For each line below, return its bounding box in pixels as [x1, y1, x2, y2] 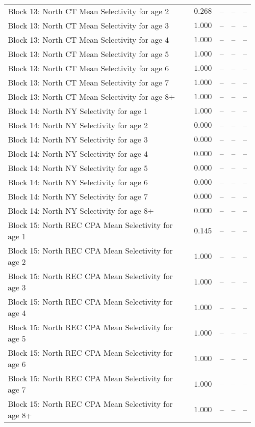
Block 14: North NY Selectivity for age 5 [8, 162, 148, 173]
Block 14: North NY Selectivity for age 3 [8, 134, 148, 145]
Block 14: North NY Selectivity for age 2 [8, 119, 148, 131]
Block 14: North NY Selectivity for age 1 [8, 105, 148, 116]
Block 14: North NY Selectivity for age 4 [8, 148, 148, 159]
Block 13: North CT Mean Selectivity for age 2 [8, 5, 169, 17]
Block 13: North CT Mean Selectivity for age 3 [8, 20, 169, 31]
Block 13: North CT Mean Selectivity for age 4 [8, 34, 169, 45]
